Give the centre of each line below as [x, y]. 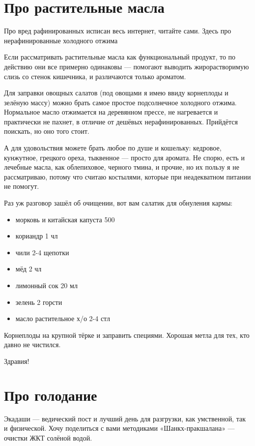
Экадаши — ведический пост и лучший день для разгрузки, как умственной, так [125, 418]
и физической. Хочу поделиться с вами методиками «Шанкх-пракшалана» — [119, 428]
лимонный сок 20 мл [46, 285]
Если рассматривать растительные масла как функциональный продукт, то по [120, 57]
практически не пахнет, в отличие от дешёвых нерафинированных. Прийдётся [121, 121]
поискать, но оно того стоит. [47, 131]
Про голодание [51, 395]
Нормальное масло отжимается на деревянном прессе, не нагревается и [111, 112]
